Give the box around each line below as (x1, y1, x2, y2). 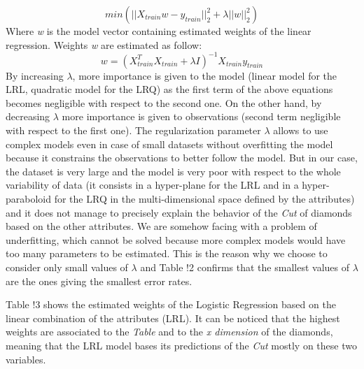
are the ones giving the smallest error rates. (6, 273, 192, 288)
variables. (6, 352, 46, 366)
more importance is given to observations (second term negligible (62, 109, 341, 124)
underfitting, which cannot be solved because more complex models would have (6, 232, 346, 247)
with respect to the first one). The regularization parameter (6, 123, 261, 138)
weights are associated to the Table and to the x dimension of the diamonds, (6, 324, 333, 339)
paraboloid (6, 191, 52, 206)
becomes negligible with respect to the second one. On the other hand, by (6, 95, 322, 110)
